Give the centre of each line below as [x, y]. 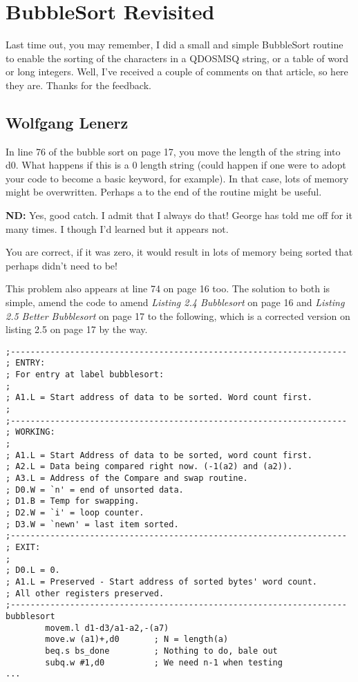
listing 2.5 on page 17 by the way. [77, 329]
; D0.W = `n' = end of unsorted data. [95, 490]
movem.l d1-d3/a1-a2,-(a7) [107, 628]
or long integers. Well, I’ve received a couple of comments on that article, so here [177, 72]
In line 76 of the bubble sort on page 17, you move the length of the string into [173, 151]
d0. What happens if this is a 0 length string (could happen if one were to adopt [176, 165]
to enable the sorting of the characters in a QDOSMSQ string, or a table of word [177, 58]
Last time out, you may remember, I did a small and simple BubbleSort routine [175, 45]
